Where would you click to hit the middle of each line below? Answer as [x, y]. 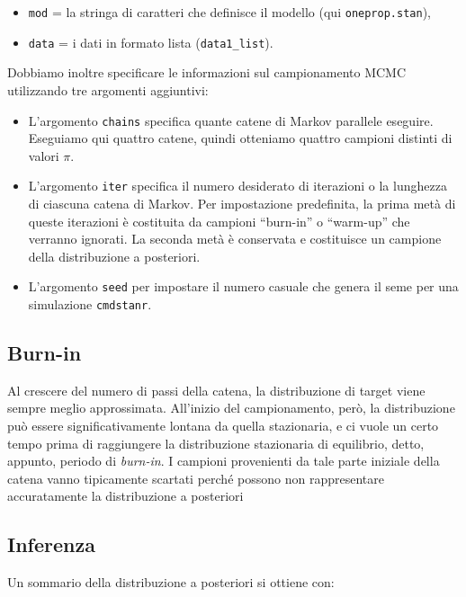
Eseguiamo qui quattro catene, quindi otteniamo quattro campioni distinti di [240, 138]
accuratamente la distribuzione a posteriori [125, 496]
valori [44, 155]
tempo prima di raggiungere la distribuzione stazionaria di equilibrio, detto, [216, 443]
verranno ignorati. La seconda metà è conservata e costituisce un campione [235, 239]
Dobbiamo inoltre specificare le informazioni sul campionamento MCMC [207, 72]
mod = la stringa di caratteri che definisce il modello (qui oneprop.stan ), [229, 12]
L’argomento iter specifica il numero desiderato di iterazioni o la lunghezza [237, 186]
